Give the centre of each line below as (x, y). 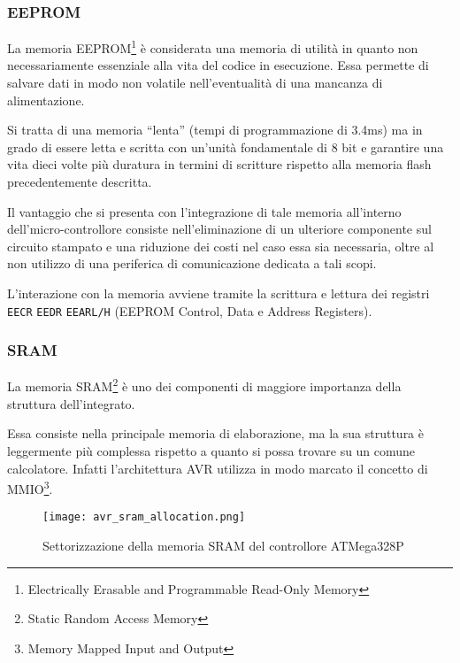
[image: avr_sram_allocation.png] (144, 517)
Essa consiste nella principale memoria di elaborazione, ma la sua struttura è (216, 433)
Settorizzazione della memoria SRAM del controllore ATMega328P (223, 545)
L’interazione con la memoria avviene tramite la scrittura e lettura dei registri (218, 293)
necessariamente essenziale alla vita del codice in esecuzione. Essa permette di (218, 65)
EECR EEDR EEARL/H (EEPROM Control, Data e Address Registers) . (190, 310)
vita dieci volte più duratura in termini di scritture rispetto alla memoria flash (219, 164)
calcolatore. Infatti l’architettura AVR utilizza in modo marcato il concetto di (218, 468)
